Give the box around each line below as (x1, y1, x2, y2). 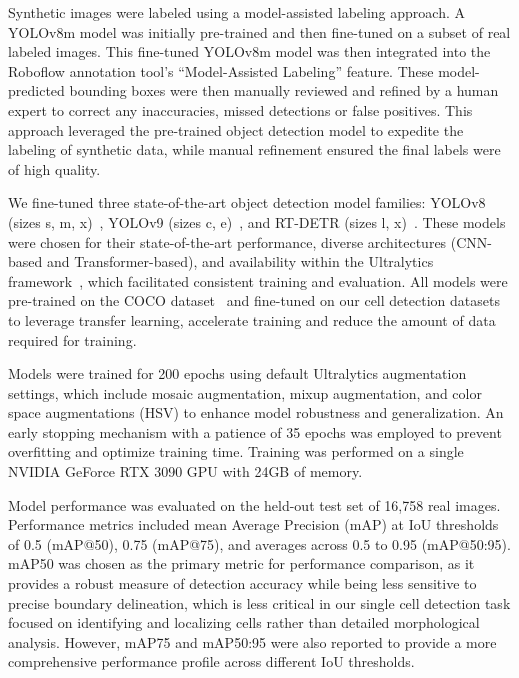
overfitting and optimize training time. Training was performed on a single (8, 441, 464, 462)
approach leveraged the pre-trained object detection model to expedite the (8, 119, 464, 140)
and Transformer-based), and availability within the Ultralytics (46, 251, 434, 272)
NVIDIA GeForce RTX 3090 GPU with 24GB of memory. (8, 461, 363, 482)
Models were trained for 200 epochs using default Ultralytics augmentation (8, 363, 467, 384)
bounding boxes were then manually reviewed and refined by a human (69, 80, 499, 101)
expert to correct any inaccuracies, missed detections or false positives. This (8, 99, 473, 120)
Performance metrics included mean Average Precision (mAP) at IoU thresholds (8, 514, 499, 535)
